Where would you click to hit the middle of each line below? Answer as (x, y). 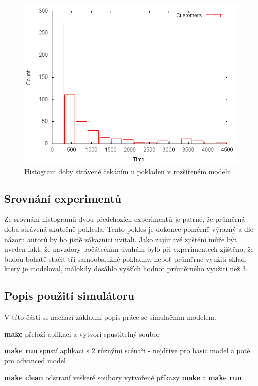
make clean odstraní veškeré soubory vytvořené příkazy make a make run (123, 377)
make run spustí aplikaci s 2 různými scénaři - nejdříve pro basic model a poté (127, 351)
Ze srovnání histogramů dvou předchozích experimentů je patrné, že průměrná (125, 219)
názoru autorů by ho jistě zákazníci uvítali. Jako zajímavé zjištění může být (121, 239)
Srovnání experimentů (63, 198)
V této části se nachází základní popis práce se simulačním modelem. (110, 317)
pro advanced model (35, 360)
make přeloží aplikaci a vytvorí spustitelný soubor (82, 333)
